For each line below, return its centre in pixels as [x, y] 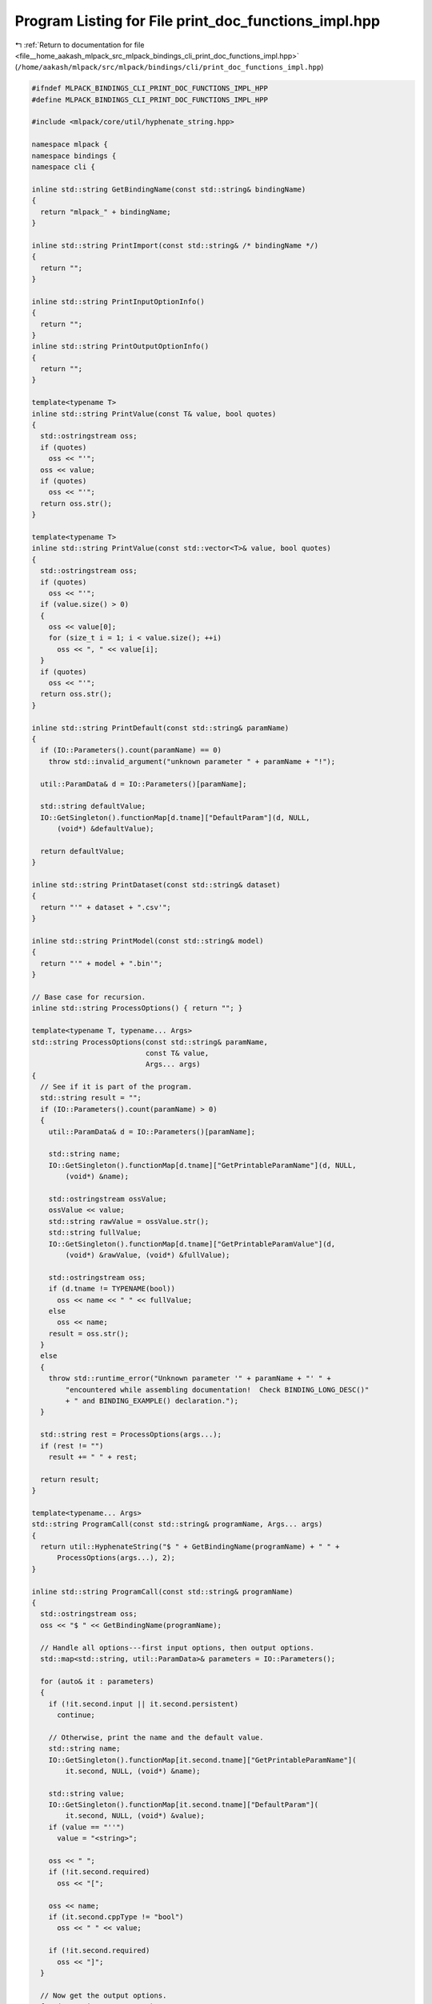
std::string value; [87, 1793]
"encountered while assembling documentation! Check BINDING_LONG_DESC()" [217, 1390]
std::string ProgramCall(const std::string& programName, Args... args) [177, 1524]
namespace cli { [64, 167]
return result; [70, 1479]
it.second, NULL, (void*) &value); [135, 1816]
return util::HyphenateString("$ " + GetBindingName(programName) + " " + [190, 1547]
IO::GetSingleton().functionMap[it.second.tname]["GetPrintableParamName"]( [202, 1760]
